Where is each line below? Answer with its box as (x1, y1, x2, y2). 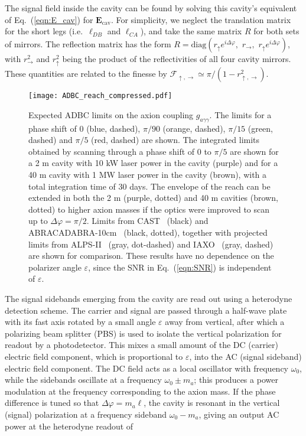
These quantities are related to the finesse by (5, 67, 167, 80)
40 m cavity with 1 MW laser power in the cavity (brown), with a (28, 168, 267, 181)
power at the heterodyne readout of (5, 419, 134, 432)
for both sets (253, 25, 300, 37)
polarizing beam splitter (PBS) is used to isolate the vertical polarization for (5, 327, 282, 339)
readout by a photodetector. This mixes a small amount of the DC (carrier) (5, 339, 278, 351)
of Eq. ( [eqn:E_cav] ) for (5, 13, 93, 25)
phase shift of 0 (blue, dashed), (28, 122, 141, 134)
